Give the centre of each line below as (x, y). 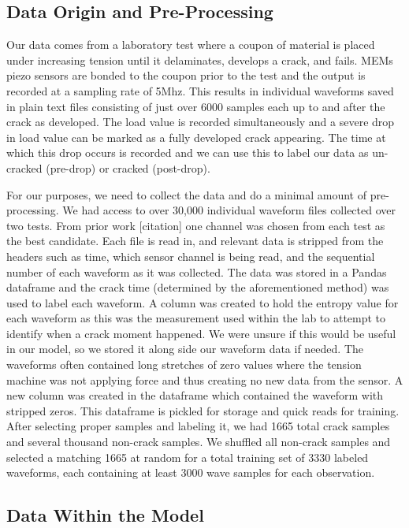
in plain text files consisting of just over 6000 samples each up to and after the (196, 106)
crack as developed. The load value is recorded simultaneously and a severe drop (201, 122)
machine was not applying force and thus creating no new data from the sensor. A (205, 379)
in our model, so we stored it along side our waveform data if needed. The (185, 349)
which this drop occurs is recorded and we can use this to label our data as (188, 152)
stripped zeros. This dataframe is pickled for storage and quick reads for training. (203, 410)
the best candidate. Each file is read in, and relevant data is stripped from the (195, 241)
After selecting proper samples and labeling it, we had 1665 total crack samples (198, 426)
